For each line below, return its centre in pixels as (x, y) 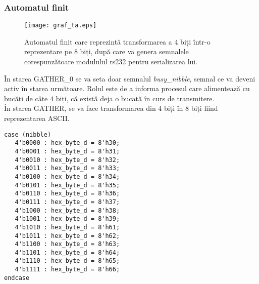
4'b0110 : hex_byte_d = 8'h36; (67, 194)
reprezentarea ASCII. (37, 118)
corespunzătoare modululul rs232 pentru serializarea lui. (111, 62)
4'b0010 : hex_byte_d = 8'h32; (67, 160)
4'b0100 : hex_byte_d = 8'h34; (67, 176)
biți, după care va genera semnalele (134, 51)
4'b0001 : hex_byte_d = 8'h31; (67, 151)
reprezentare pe (48, 51)
